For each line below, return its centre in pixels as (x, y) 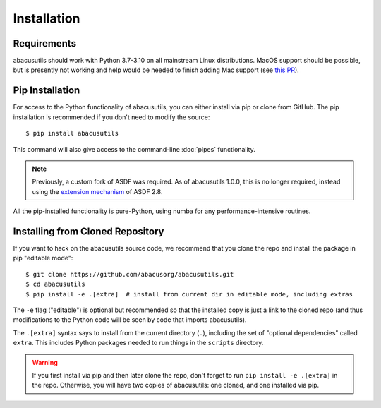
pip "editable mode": (43, 258)
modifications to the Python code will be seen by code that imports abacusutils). (130, 320)
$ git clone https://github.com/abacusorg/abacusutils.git (130, 274)
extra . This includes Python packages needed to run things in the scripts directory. (138, 343)
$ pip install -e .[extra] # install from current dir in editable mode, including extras (189, 294)
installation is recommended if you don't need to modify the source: (111, 117)
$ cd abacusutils (55, 284)
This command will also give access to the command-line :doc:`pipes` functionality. (134, 149)
